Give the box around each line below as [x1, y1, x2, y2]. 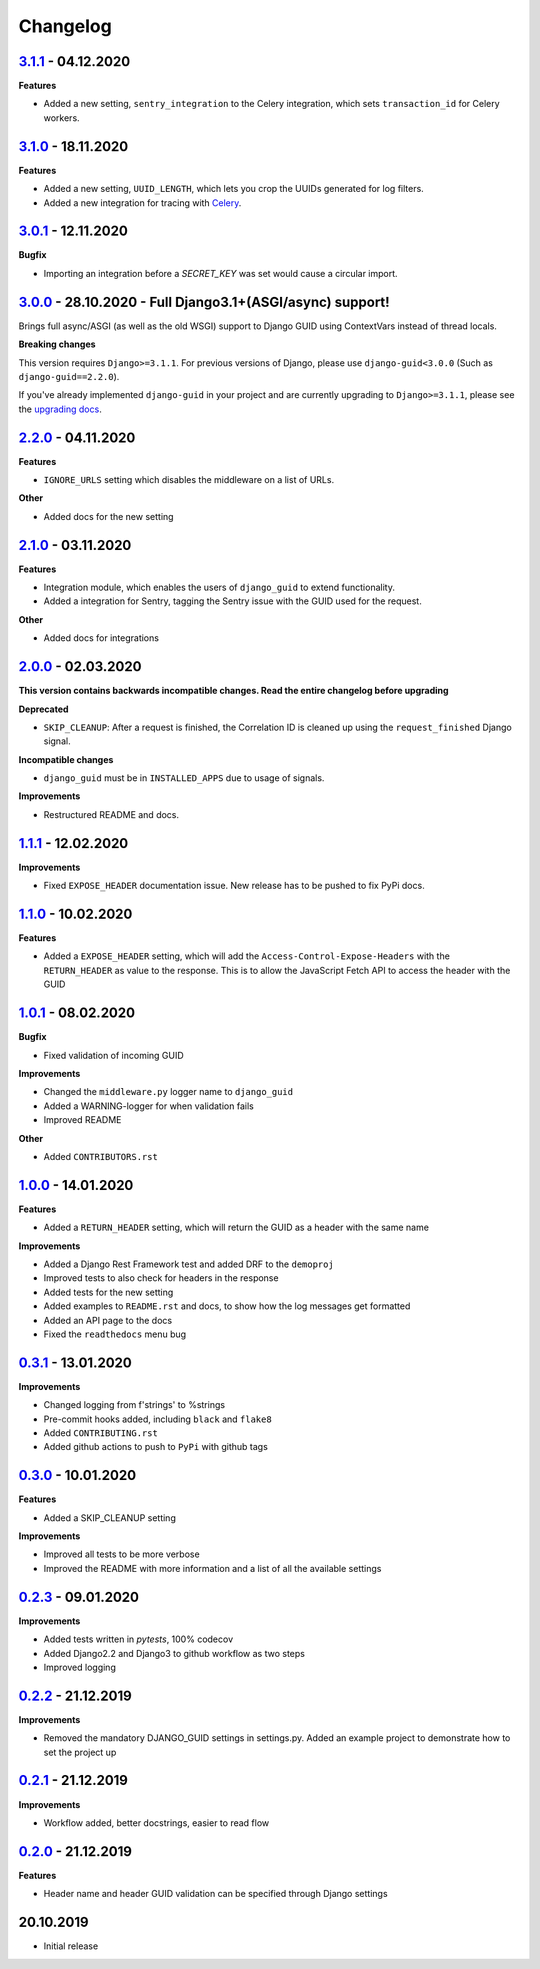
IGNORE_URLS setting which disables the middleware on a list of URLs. [43, 473, 335, 485]
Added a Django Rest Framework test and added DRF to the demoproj [43, 1258, 334, 1270]
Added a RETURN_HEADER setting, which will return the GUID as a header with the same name [43, 1221, 430, 1234]
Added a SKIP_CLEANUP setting [43, 1511, 177, 1524]
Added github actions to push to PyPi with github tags [43, 1441, 269, 1453]
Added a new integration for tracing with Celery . [43, 196, 242, 209]
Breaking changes [18, 338, 96, 350]
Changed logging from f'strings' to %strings [43, 1399, 225, 1411]
